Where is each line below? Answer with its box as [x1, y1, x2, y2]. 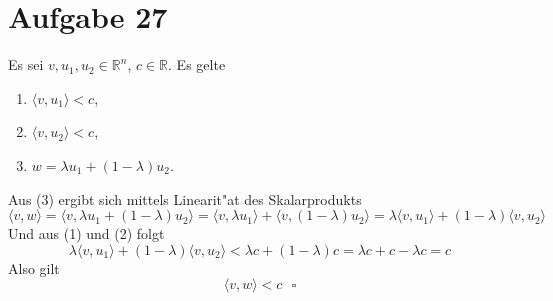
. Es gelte [168, 54, 226, 75]
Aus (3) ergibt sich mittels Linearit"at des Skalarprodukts [8, 188, 362, 209]
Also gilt [8, 257, 60, 278]
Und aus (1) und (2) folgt [8, 223, 165, 244]
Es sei [8, 54, 44, 75]
